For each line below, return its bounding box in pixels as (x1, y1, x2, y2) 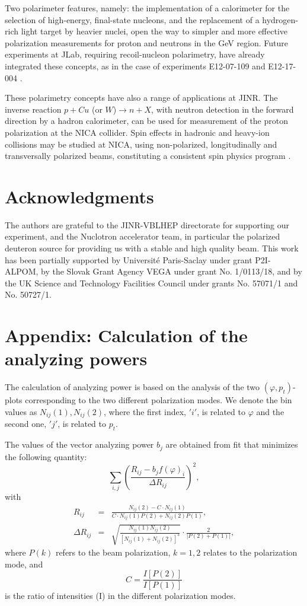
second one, (5, 417, 47, 430)
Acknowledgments (5, 184, 154, 208)
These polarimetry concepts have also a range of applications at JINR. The (5, 91, 278, 104)
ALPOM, (5, 265, 39, 278)
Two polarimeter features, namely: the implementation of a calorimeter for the (5, 2, 290, 14)
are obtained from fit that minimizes (165, 438, 298, 451)
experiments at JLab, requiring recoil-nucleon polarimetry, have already (5, 48, 265, 60)
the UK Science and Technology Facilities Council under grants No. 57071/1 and (5, 276, 298, 289)
